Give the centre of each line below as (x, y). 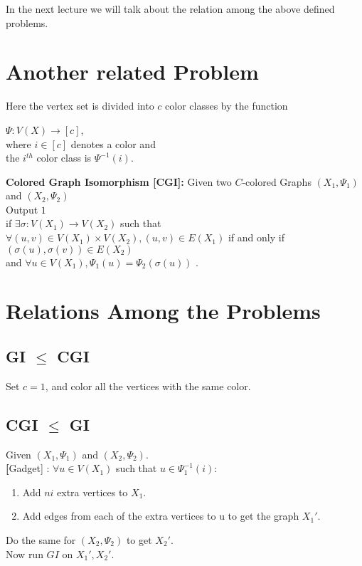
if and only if (256, 237)
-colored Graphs (277, 181)
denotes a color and (113, 143)
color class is (64, 158)
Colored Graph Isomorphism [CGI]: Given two (119, 181)
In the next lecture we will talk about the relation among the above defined (170, 9)
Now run (25, 554)
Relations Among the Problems (163, 311)
